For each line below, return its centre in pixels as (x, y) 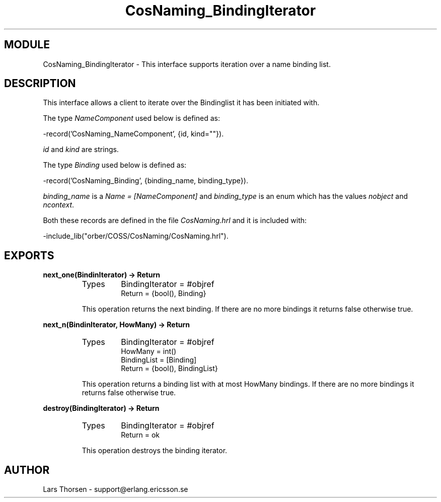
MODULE (27, 45)
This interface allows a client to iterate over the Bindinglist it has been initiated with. (181, 103)
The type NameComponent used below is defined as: (131, 118)
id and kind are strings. (81, 150)
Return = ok (140, 435)
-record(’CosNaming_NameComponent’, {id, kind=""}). (133, 134)
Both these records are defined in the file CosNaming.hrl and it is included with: (175, 221)
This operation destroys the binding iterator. (155, 451)
